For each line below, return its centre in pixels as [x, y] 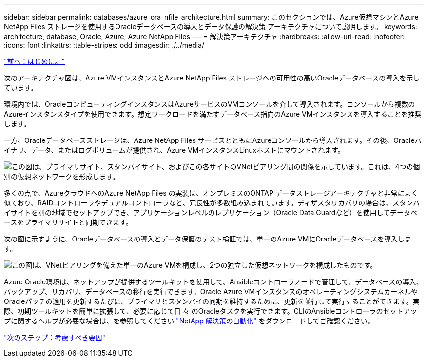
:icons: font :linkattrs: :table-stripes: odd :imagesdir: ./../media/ [104, 45]
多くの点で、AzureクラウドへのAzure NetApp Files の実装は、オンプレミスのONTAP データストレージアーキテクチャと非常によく [211, 193]
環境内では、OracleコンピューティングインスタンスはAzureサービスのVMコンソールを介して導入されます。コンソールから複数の [210, 104]
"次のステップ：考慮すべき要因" [55, 337]
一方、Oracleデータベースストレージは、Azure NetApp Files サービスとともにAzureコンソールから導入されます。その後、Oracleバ [213, 140]
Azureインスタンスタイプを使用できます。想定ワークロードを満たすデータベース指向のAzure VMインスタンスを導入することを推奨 [213, 114]
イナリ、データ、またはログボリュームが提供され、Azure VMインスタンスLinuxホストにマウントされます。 [174, 150]
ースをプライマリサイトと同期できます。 [68, 222]
